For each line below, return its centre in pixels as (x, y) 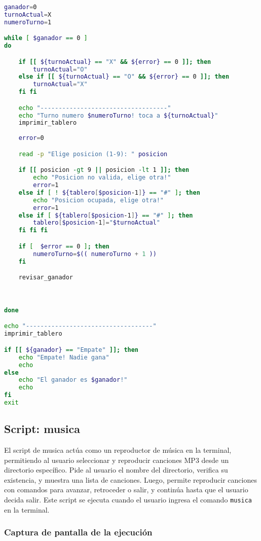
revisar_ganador (46, 278)
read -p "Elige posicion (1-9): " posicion (93, 154)
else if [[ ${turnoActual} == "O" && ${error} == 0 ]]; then (124, 77)
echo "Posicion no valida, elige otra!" (102, 178)
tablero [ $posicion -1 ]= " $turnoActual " (97, 223)
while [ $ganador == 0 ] (46, 38)
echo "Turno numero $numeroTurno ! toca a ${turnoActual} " (118, 115)
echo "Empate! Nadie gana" (64, 357)
